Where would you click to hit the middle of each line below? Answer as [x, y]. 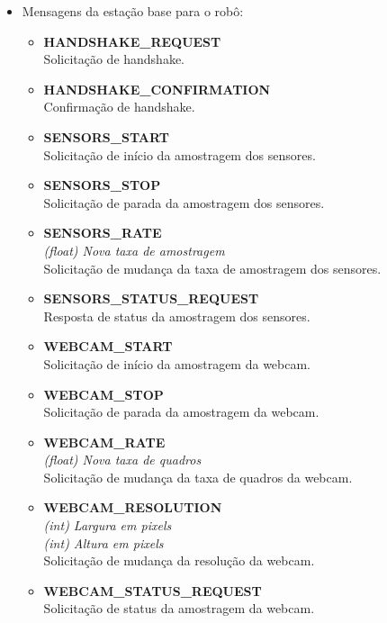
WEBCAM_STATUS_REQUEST [153, 590]
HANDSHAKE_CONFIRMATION [157, 89]
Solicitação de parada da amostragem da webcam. [181, 412]
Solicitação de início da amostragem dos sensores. [180, 154]
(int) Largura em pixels [108, 525]
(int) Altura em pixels [103, 542]
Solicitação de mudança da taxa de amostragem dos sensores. [212, 268]
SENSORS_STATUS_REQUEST [151, 298]
